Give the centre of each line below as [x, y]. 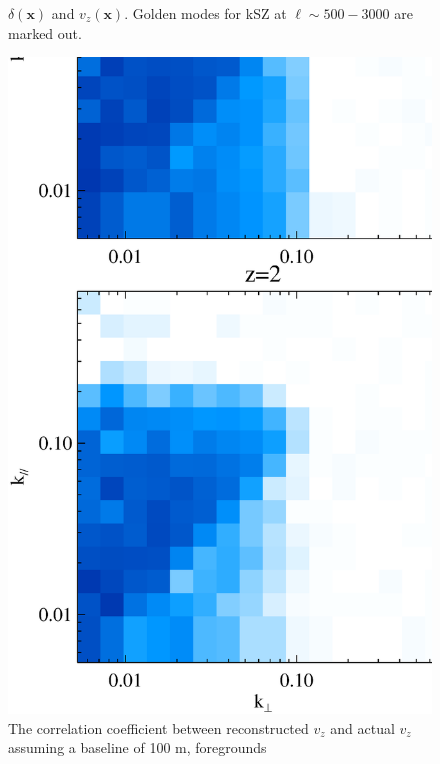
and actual [362, 727]
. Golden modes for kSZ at [205, 13]
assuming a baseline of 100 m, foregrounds [137, 747]
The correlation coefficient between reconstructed [158, 727]
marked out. [45, 32]
